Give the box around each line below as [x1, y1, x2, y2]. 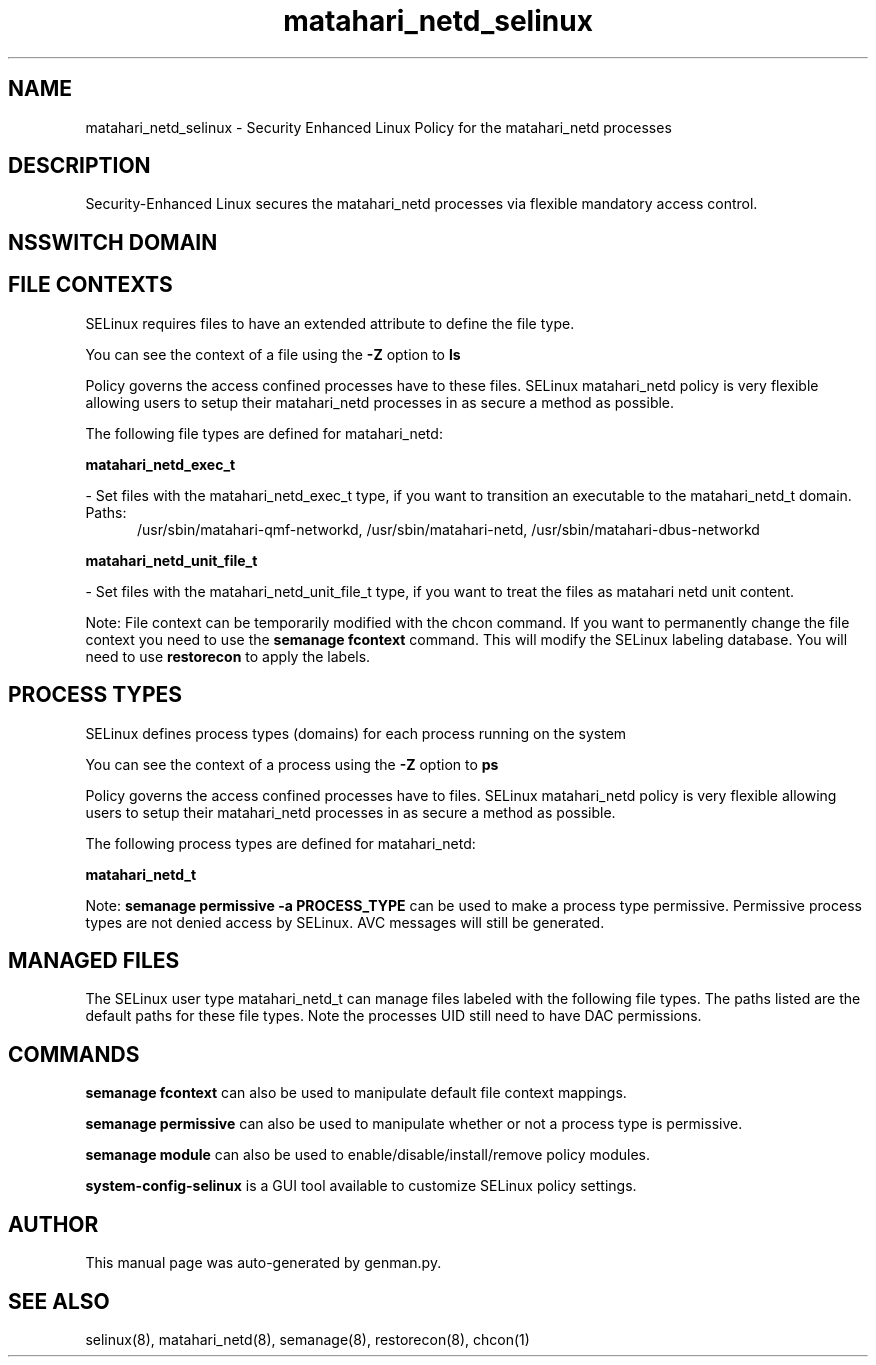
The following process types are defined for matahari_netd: [85, 834, 476, 852]
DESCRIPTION [8, 153, 151, 179]
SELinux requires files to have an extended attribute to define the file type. [85, 314, 575, 332]
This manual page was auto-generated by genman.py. [85, 1254, 442, 1272]
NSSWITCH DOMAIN [8, 229, 218, 255]
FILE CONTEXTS [8, 272, 173, 298]
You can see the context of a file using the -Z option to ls [85, 345, 461, 363]
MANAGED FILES [8, 947, 180, 973]
